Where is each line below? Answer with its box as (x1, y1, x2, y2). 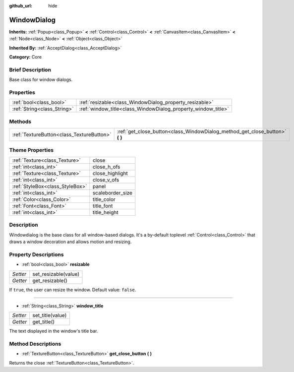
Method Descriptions (9, 340, 61, 347)
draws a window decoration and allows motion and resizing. (9, 239, 132, 245)
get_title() (32, 318, 55, 325)
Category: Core (9, 54, 42, 60)
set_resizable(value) (32, 270, 80, 277)
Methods (9, 118, 32, 125)
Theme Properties (9, 147, 54, 154)
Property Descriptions (9, 251, 64, 258)
